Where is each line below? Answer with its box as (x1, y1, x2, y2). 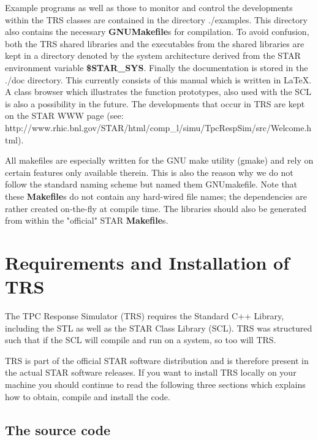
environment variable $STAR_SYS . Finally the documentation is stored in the (5, 61, 308, 74)
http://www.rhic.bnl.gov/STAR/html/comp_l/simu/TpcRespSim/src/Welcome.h (5, 121, 312, 134)
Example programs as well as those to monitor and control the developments (5, 1, 293, 13)
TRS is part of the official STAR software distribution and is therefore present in (5, 354, 309, 366)
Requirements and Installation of (5, 249, 290, 275)
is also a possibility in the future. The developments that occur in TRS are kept (5, 97, 305, 110)
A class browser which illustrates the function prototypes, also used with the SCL (5, 85, 311, 98)
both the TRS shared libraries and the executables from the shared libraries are (5, 37, 305, 50)
